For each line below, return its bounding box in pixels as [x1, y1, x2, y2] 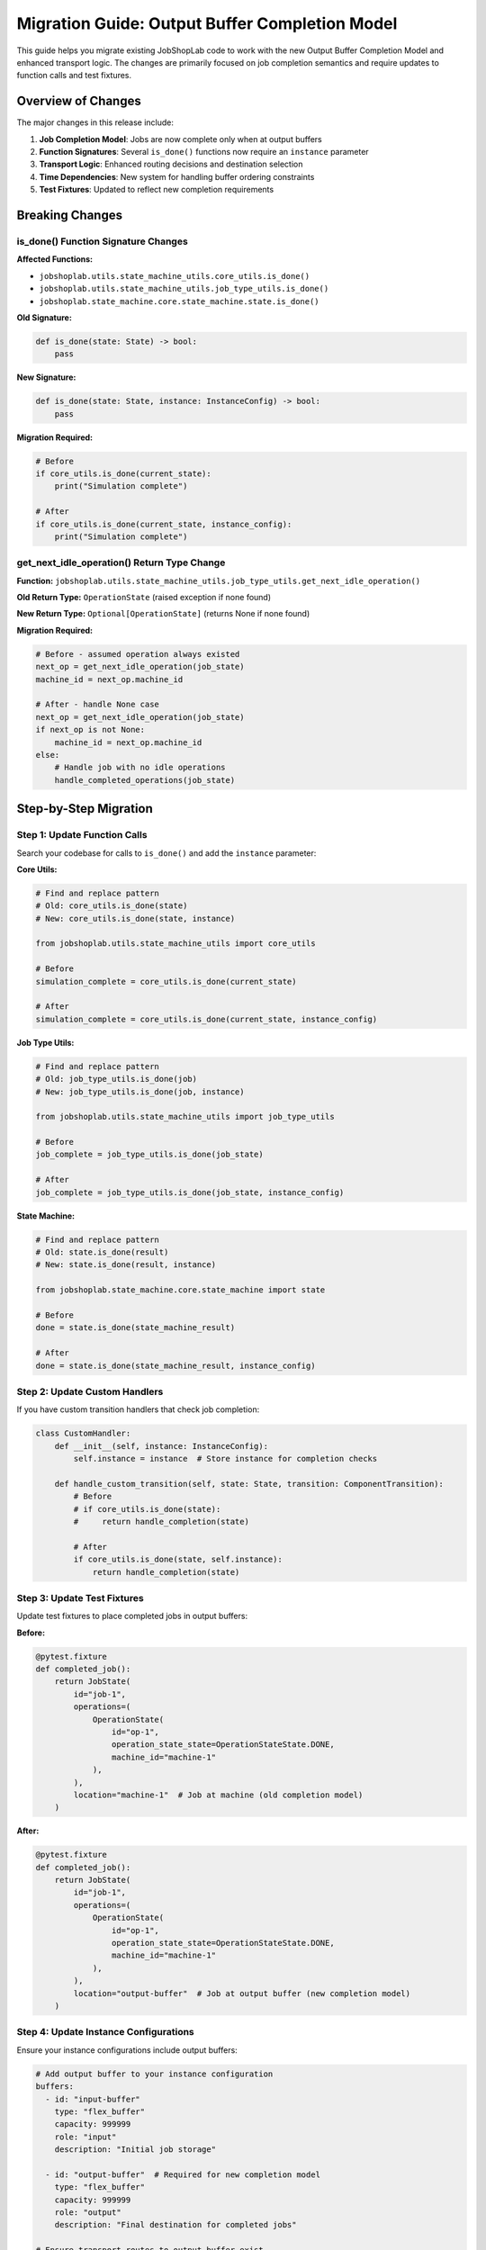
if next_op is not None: [35, 724, 146, 735]
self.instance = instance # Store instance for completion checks [73, 1453, 378, 1464]
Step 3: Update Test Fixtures [16, 1591, 144, 1604]
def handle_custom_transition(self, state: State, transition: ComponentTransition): [54, 1479, 445, 1489]
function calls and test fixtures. [16, 70, 132, 81]
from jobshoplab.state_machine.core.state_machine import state [35, 1285, 326, 1295]
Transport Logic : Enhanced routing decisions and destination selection [39, 158, 303, 170]
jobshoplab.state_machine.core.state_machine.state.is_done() [39, 296, 319, 306]
